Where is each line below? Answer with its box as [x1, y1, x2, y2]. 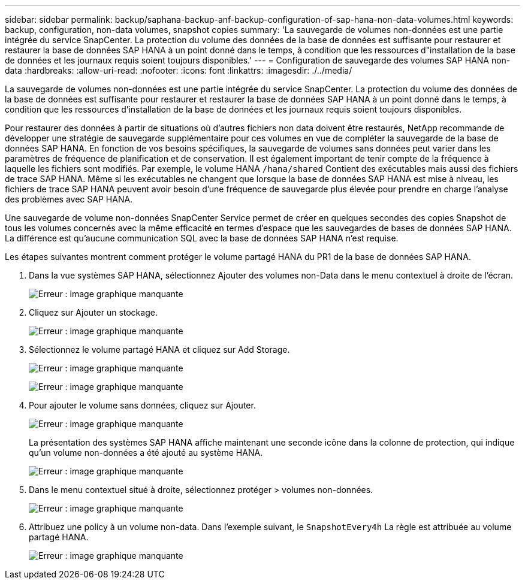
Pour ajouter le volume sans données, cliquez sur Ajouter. [29, 400, 256, 410]
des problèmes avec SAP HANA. [5, 194, 133, 204]
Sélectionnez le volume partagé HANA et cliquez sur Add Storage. [29, 344, 290, 355]
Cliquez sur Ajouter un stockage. [29, 307, 158, 317]
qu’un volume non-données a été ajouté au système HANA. [29, 447, 263, 458]
